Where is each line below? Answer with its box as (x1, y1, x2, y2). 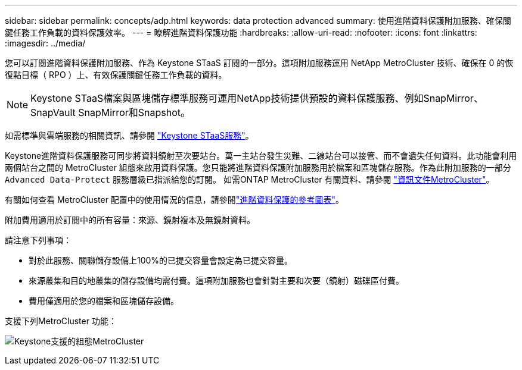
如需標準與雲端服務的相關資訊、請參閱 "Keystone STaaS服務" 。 (5, 130, 254, 140)
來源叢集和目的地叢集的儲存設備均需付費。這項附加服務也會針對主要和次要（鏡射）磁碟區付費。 (29, 275, 404, 286)
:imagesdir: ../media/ (5, 38, 86, 48)
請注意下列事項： (5, 235, 72, 245)
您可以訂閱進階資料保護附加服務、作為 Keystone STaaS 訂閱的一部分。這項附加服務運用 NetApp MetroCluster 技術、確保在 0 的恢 (5, 58, 514, 68)
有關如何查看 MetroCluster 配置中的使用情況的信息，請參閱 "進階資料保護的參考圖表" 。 (5, 195, 344, 205)
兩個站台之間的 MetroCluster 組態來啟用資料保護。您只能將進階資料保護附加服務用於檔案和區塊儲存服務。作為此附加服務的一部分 (5, 162, 511, 173)
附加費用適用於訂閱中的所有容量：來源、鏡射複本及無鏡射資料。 (5, 215, 255, 225)
